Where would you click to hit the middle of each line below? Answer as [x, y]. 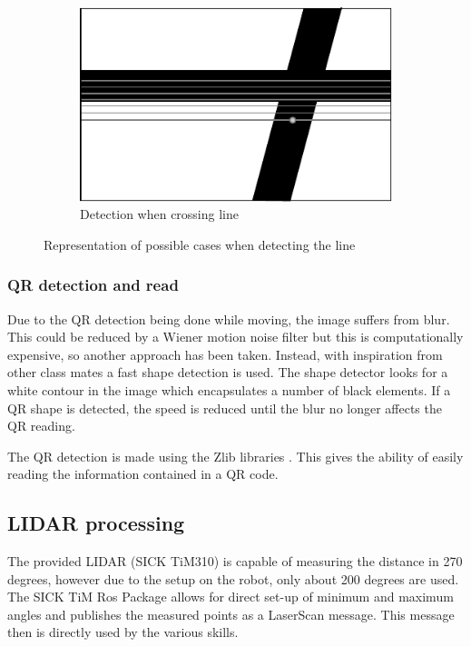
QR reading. [41, 426]
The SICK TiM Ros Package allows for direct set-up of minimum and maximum [231, 597]
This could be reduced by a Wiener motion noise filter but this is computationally [235, 337]
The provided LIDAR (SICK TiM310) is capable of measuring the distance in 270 [235, 561]
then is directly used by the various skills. [123, 632]
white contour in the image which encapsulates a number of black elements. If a [229, 389]
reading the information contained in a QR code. [143, 474]
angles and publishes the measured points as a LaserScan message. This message [231, 614]
